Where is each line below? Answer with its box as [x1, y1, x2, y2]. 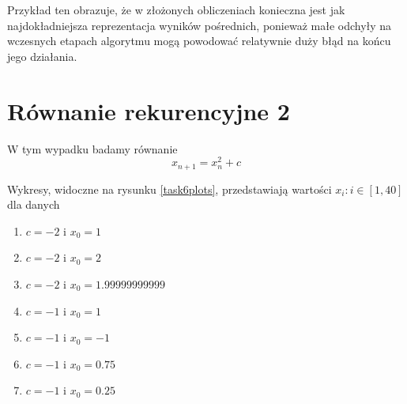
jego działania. [7, 47, 77, 64]
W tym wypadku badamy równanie [7, 140, 178, 157]
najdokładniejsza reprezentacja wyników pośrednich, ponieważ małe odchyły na [7, 17, 392, 33]
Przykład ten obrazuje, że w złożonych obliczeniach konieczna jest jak [7, 2, 345, 17]
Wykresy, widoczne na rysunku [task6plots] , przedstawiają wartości [7, 180, 332, 197]
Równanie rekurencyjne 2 [7, 94, 290, 126]
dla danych [7, 196, 60, 213]
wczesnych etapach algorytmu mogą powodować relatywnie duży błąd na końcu [7, 32, 391, 49]
